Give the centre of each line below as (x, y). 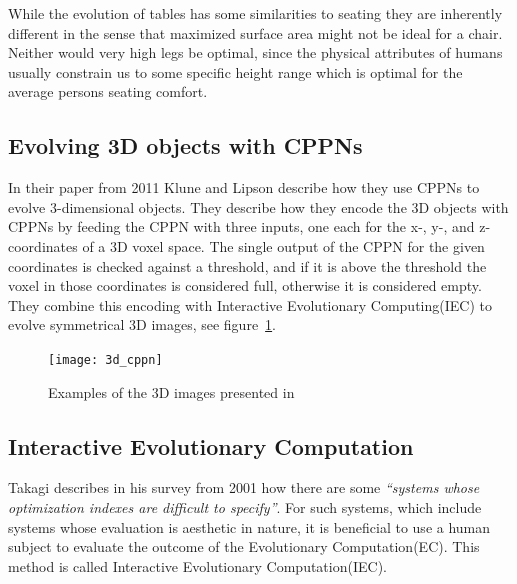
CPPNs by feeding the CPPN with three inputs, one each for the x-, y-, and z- (249, 226)
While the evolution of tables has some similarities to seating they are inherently (255, 13)
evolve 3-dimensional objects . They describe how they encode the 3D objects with (258, 206)
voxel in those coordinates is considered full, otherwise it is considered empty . (245, 285)
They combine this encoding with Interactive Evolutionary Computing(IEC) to (250, 304)
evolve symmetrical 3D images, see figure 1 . (142, 324)
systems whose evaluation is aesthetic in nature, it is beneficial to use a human (249, 526)
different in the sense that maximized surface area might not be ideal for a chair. (255, 32)
